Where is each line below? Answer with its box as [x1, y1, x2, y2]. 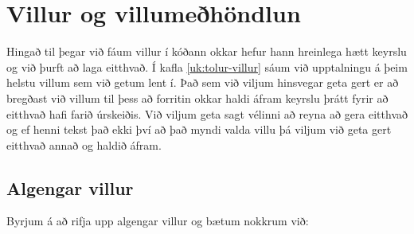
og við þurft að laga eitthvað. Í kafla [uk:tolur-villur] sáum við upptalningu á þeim [6, 58, 408, 75]
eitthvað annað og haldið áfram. [6, 136, 162, 153]
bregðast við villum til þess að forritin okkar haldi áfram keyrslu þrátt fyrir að [6, 89, 389, 106]
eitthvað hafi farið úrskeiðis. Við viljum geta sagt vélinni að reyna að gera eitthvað [6, 105, 408, 122]
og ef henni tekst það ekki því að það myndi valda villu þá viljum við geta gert [6, 121, 392, 138]
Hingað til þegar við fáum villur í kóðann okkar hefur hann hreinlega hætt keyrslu [6, 43, 407, 60]
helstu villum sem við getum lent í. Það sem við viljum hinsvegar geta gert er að [6, 74, 399, 91]
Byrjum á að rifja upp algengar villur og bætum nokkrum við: [6, 213, 309, 229]
